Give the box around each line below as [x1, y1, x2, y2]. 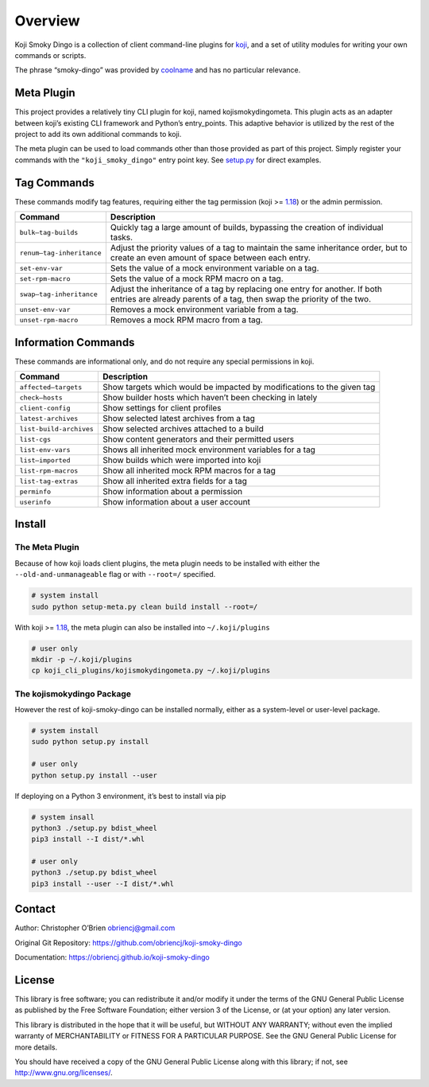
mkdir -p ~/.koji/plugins [31, 655, 133, 664]
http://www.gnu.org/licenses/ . [14, 1068, 113, 1077]
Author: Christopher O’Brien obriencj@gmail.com [14, 923, 176, 933]
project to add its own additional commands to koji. [14, 130, 182, 139]
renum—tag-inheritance [19, 248, 102, 257]
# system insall [31, 812, 95, 821]
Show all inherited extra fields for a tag [102, 476, 248, 486]
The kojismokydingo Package [14, 688, 131, 699]
